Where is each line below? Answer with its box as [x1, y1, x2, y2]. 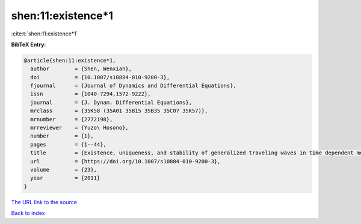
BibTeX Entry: [11, 41, 46, 48]
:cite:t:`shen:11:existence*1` [11, 30, 78, 37]
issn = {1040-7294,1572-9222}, [30, 91, 151, 97]
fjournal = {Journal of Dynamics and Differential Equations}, [30, 82, 237, 89]
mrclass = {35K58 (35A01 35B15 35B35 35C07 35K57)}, [30, 107, 208, 114]
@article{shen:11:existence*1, [23, 57, 117, 64]
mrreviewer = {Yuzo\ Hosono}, [30, 124, 129, 132]
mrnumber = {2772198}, [30, 116, 113, 123]
